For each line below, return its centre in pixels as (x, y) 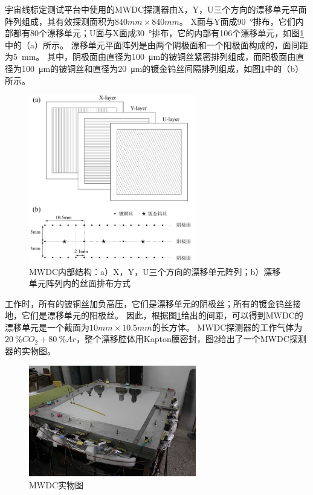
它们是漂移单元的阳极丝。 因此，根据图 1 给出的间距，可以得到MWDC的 (162, 315)
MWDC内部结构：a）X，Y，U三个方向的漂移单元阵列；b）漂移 (155, 271)
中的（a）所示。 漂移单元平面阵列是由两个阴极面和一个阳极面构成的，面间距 (156, 44)
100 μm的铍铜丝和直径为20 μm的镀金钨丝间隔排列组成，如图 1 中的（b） (163, 68)
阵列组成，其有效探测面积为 (60, 21)
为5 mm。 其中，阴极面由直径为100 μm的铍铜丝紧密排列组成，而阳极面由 (150, 57)
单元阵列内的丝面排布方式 (80, 283)
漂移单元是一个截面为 (47, 327)
